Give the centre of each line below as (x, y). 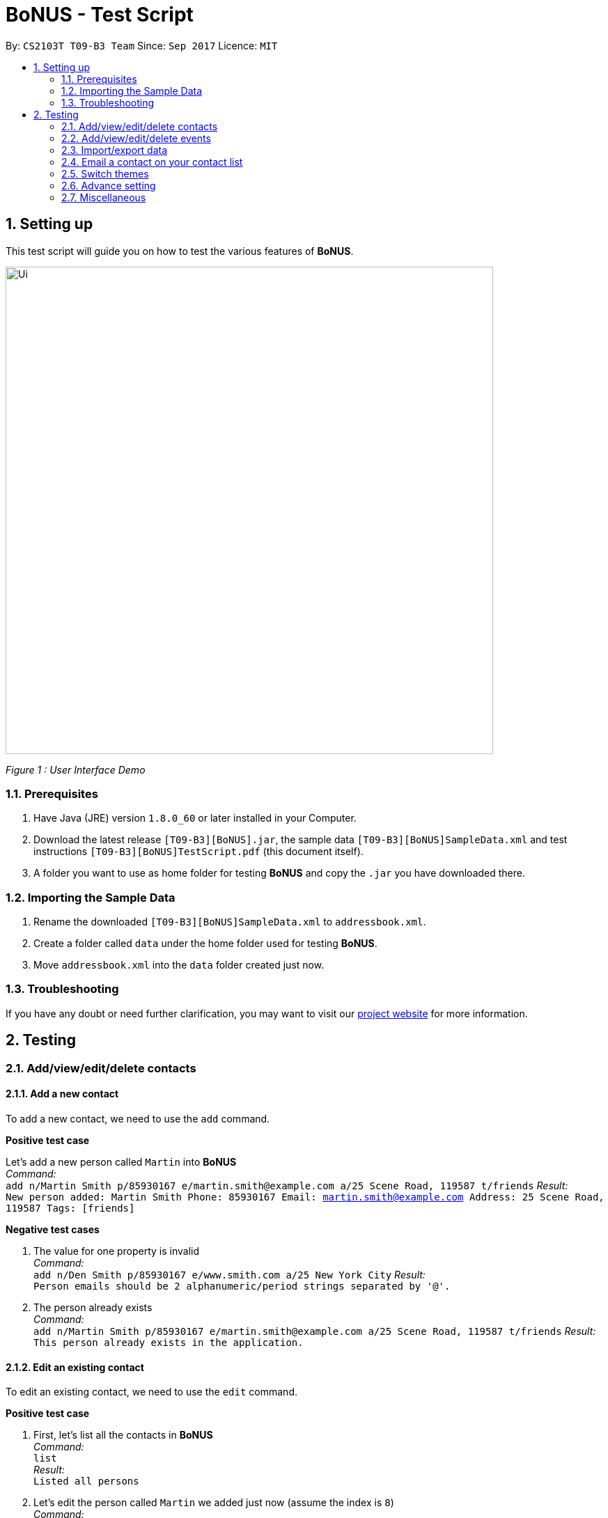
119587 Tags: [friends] (70, 1208)
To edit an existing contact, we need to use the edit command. (151, 1392)
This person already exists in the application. (169, 1342)
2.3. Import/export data (115, 150)
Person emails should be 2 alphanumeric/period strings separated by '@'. (242, 1286)
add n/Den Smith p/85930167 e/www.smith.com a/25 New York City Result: (229, 1274)
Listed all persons (86, 1481)
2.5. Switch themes (105, 173)
